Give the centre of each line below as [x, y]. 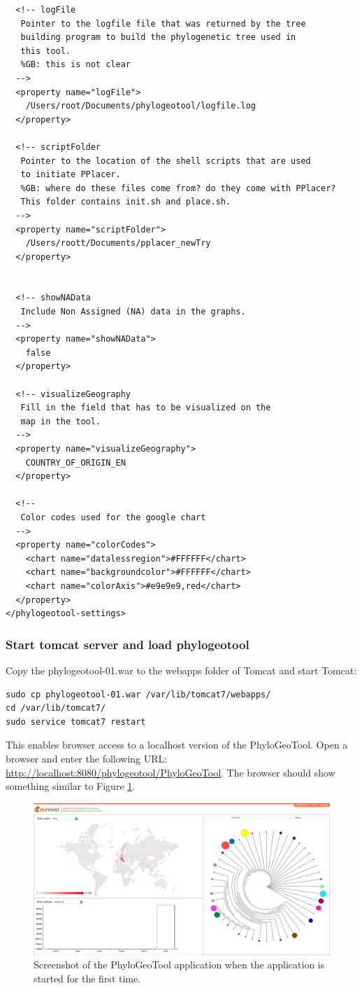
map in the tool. [61, 421]
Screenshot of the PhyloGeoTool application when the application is [179, 965]
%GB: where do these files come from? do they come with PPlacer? [178, 188]
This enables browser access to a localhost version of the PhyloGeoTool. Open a [177, 745]
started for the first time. [87, 978]
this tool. [46, 51]
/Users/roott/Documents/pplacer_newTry [118, 243]
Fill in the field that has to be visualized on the [146, 408]
